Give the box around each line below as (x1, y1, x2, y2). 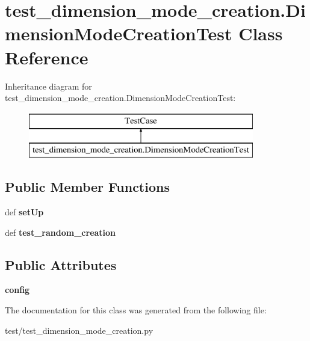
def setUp (5, 206, 44, 218)
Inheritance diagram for (5, 79, 92, 92)
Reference (5, 45, 88, 69)
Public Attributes (5, 255, 117, 274)
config (5, 283, 30, 296)
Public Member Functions (5, 177, 170, 196)
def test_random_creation (5, 226, 116, 238)
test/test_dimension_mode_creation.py (5, 324, 153, 336)
